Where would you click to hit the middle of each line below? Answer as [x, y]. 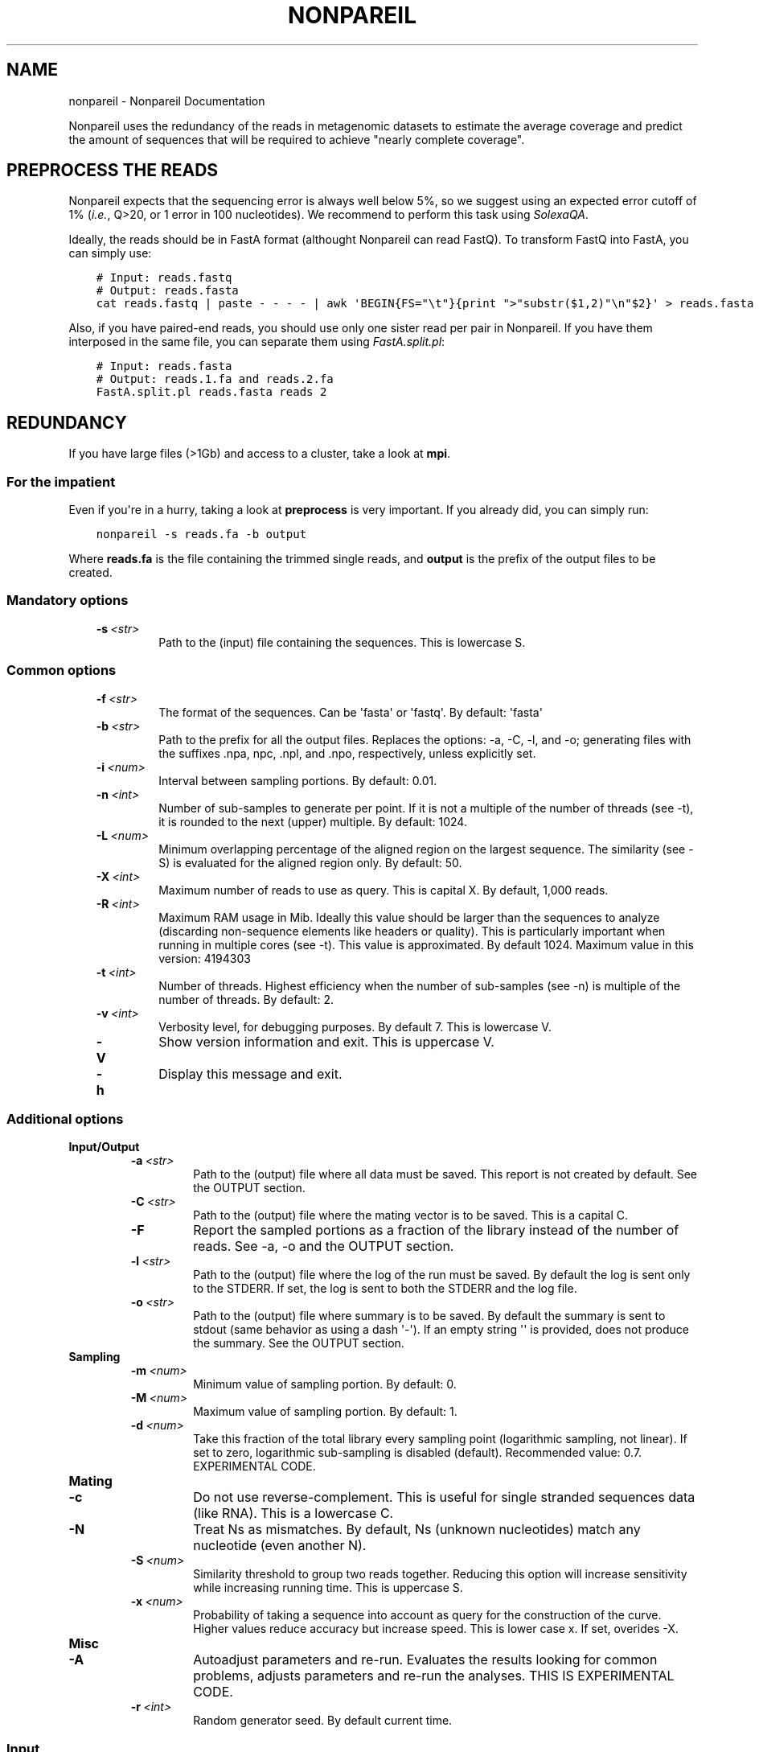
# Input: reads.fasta [164, 366]
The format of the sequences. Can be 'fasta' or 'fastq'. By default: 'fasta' [351, 712]
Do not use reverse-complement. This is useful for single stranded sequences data [444, 1497]
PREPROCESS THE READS [113, 171]
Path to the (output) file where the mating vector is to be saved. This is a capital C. [411, 1215]
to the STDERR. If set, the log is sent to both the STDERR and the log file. [385, 1289]
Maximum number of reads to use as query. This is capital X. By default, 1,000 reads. [384, 890]
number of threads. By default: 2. [246, 999]
